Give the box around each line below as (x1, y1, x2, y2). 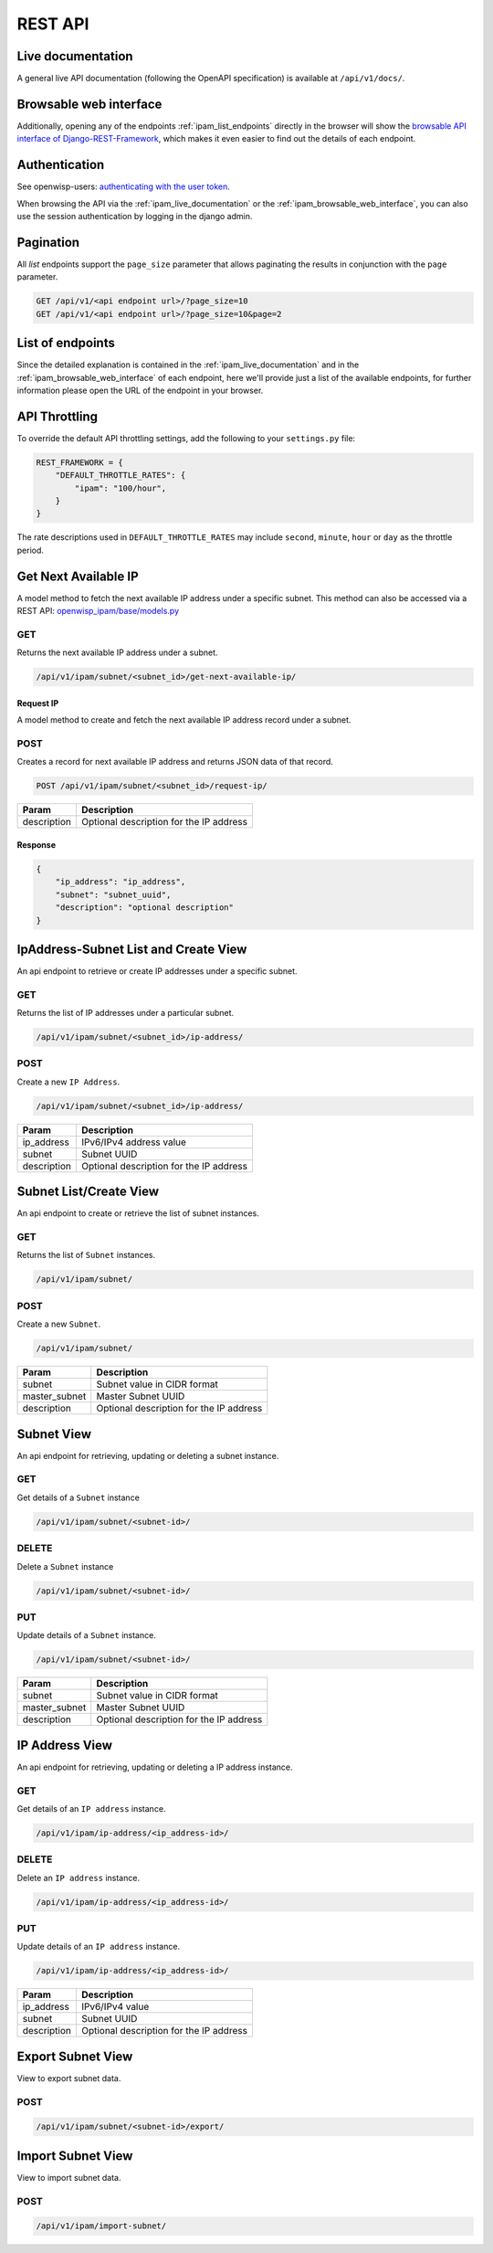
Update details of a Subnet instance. (16, 1630, 157, 1641)
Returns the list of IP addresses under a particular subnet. (16, 1008, 235, 1019)
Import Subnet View (16, 2148, 133, 2163)
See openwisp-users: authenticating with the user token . (16, 181, 230, 192)
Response (16, 839, 57, 850)
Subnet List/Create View (16, 1184, 160, 1200)
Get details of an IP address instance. (16, 1803, 166, 1814)
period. (16, 545, 45, 555)
